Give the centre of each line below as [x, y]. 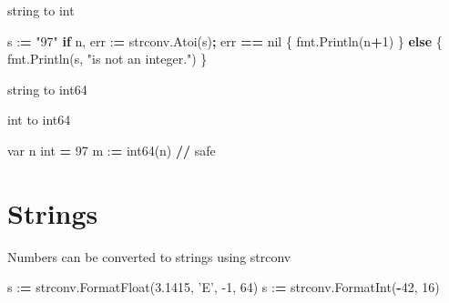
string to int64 [47, 89]
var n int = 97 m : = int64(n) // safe [112, 150]
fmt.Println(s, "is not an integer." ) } [107, 59]
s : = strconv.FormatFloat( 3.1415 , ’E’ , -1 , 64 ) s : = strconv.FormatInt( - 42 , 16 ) [224, 287]
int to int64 [39, 120]
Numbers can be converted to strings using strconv [149, 256]
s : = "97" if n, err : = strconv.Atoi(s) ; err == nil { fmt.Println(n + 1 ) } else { [225, 40]
